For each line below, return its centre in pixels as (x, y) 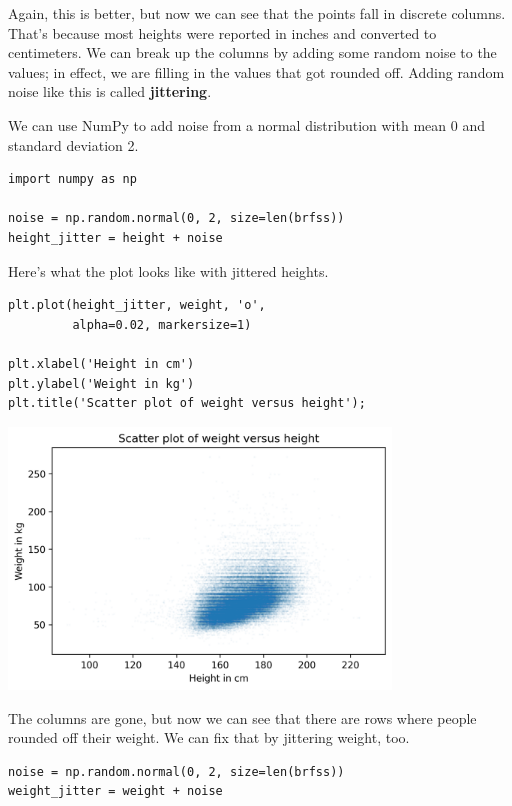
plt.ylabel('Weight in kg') (101, 383)
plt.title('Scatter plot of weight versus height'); (187, 403)
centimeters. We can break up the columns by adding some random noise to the (252, 52)
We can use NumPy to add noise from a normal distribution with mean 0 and (246, 124)
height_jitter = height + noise (115, 237)
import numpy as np (72, 179)
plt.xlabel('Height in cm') (101, 363)
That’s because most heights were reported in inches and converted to (222, 32)
